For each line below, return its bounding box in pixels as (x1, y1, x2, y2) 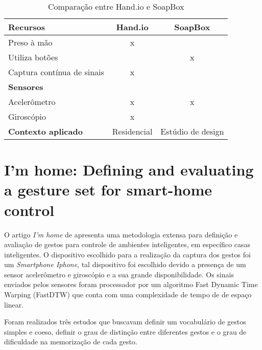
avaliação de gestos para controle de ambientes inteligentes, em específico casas (4, 239, 250, 250)
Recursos (8, 21, 45, 33)
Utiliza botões (8, 51, 58, 63)
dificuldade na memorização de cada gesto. (4, 336, 137, 347)
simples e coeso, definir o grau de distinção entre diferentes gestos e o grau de (4, 326, 247, 337)
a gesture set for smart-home (4, 179, 212, 200)
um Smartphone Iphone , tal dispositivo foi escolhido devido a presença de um (4, 259, 246, 270)
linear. (4, 299, 24, 310)
